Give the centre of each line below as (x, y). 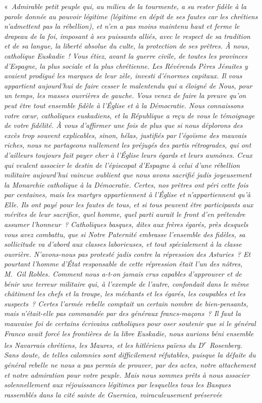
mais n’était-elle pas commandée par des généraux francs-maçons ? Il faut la (123, 313)
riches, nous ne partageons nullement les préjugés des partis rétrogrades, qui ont (128, 145)
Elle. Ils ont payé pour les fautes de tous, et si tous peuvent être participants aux (129, 204)
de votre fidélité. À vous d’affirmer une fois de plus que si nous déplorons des (123, 125)
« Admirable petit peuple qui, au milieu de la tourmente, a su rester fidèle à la (125, 6)
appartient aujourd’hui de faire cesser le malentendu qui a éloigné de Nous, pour (128, 85)
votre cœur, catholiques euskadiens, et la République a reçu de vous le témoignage (129, 115)
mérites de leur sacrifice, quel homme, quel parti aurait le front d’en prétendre (125, 214)
